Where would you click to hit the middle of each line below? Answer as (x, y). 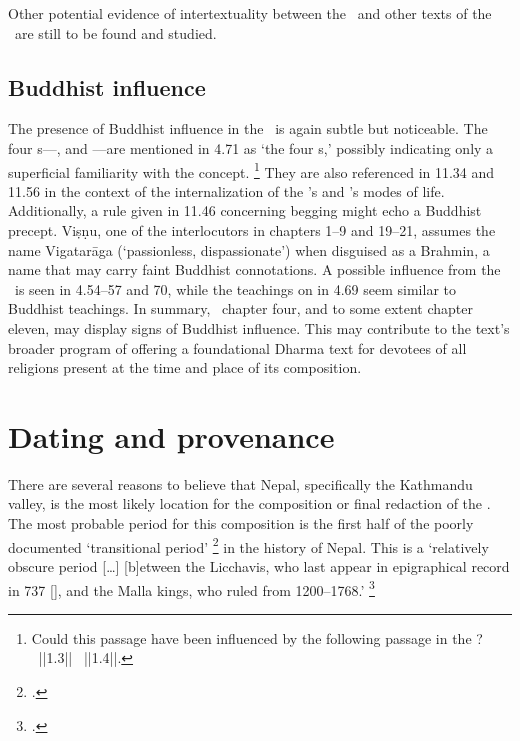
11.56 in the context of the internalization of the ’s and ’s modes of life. (226, 190)
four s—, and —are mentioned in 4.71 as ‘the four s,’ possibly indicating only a (251, 147)
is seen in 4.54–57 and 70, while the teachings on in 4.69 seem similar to (235, 288)
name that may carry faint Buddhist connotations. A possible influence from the (254, 269)
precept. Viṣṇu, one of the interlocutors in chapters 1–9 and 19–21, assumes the (252, 230)
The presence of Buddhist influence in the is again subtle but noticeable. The (248, 128)
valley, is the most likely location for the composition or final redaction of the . (249, 503)
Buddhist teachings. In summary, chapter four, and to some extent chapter (240, 308)
